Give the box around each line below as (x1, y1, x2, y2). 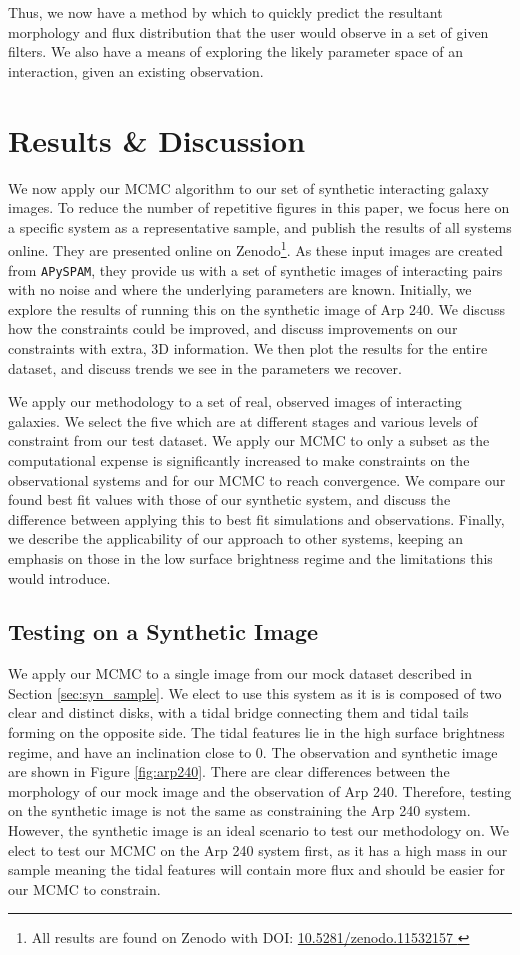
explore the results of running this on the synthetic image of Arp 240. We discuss (8, 298, 505, 319)
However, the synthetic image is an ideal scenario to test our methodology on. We (8, 820, 509, 841)
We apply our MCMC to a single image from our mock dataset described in (8, 663, 472, 684)
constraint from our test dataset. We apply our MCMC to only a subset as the (8, 430, 490, 451)
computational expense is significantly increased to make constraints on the (8, 449, 470, 470)
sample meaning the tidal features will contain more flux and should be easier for (8, 859, 506, 880)
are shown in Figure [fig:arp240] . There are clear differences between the (8, 761, 450, 782)
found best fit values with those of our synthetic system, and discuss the (8, 489, 451, 510)
